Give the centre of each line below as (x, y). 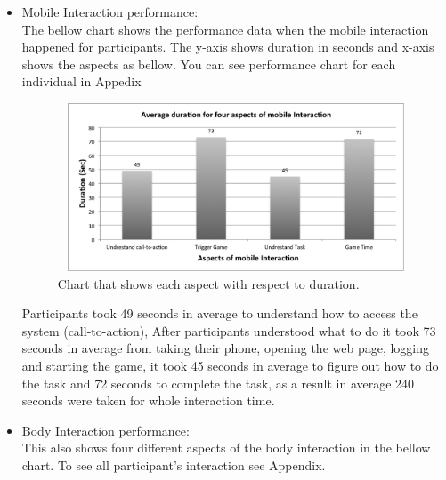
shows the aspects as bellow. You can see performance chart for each (209, 64)
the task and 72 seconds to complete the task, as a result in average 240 (218, 383)
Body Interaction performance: (105, 430)
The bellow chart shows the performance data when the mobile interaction (225, 29)
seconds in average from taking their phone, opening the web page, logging (226, 348)
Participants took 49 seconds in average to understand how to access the (219, 313)
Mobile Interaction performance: (110, 12)
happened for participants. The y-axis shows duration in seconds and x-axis (228, 47)
